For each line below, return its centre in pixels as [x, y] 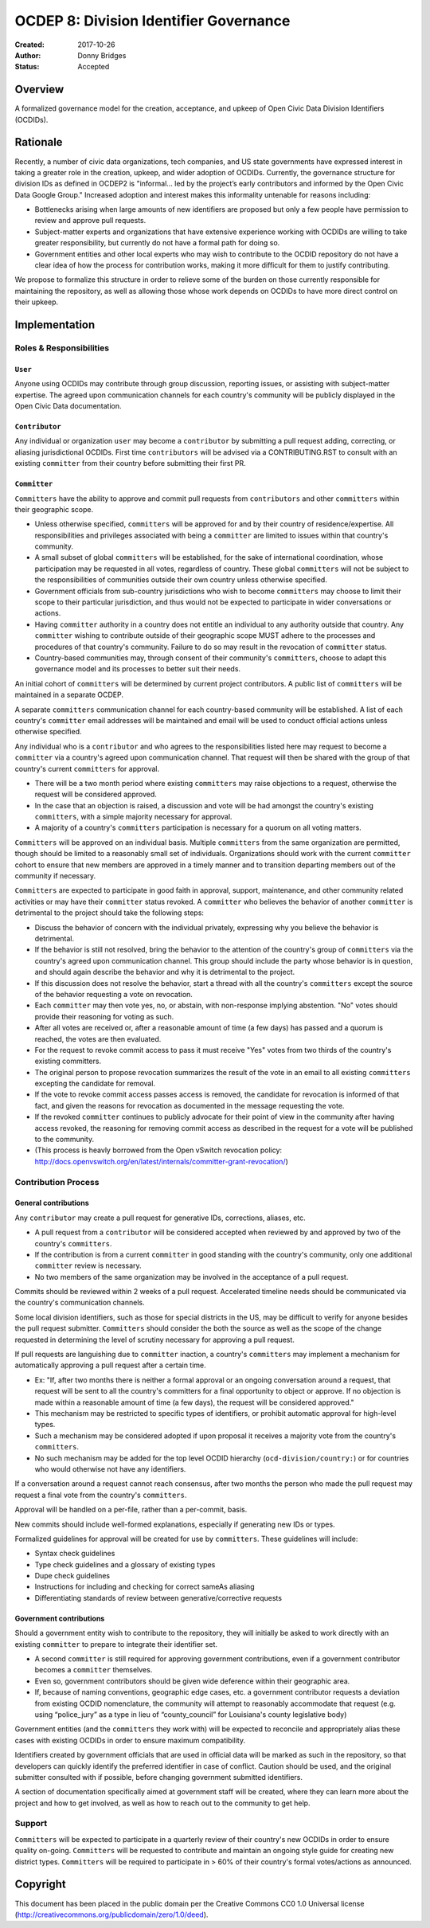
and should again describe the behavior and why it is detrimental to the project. [165, 972]
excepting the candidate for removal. [95, 1084]
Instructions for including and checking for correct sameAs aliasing [145, 1587]
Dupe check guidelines [72, 1576]
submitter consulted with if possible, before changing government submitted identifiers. [158, 1777]
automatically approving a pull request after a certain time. [110, 1365]
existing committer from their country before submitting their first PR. [130, 463]
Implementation [55, 325]
